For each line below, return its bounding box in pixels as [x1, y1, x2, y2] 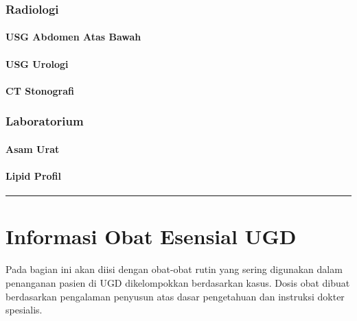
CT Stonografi [5, 83, 74, 97]
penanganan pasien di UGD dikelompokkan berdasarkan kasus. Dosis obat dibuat [5, 275, 350, 289]
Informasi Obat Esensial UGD [5, 222, 297, 250]
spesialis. [5, 302, 43, 317]
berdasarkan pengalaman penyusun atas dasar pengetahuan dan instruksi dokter [5, 289, 345, 303]
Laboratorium [5, 112, 84, 130]
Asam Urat [5, 141, 60, 156]
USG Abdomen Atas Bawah [5, 29, 141, 44]
